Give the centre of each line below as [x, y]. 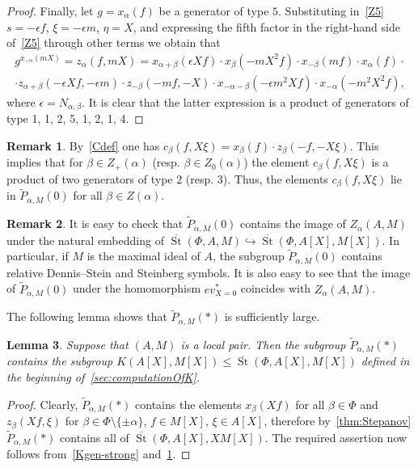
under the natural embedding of [85, 240]
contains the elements [188, 404]
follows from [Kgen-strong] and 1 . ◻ [99, 454]
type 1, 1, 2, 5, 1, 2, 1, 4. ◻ [75, 118]
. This [364, 145]
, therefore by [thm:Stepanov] [338, 421]
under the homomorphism [137, 288]
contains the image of [293, 223]
